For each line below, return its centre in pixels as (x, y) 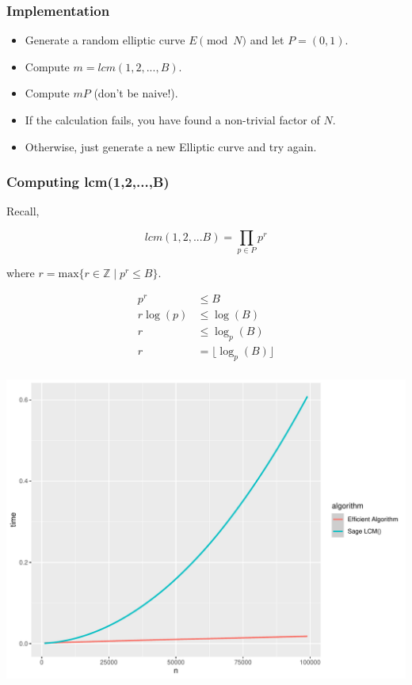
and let (267, 40)
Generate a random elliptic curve (105, 40)
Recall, (23, 211)
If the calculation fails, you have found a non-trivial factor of (172, 120)
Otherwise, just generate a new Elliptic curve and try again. (171, 146)
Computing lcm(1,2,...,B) (88, 182)
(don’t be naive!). (136, 93)
